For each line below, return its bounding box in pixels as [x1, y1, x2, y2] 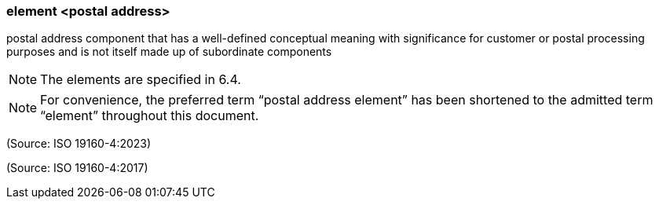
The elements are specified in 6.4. [40, 71, 241, 88]
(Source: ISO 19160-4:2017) [6, 161, 148, 175]
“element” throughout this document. [40, 108, 259, 124]
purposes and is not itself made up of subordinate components [6, 45, 332, 59]
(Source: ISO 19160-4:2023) [6, 137, 152, 151]
